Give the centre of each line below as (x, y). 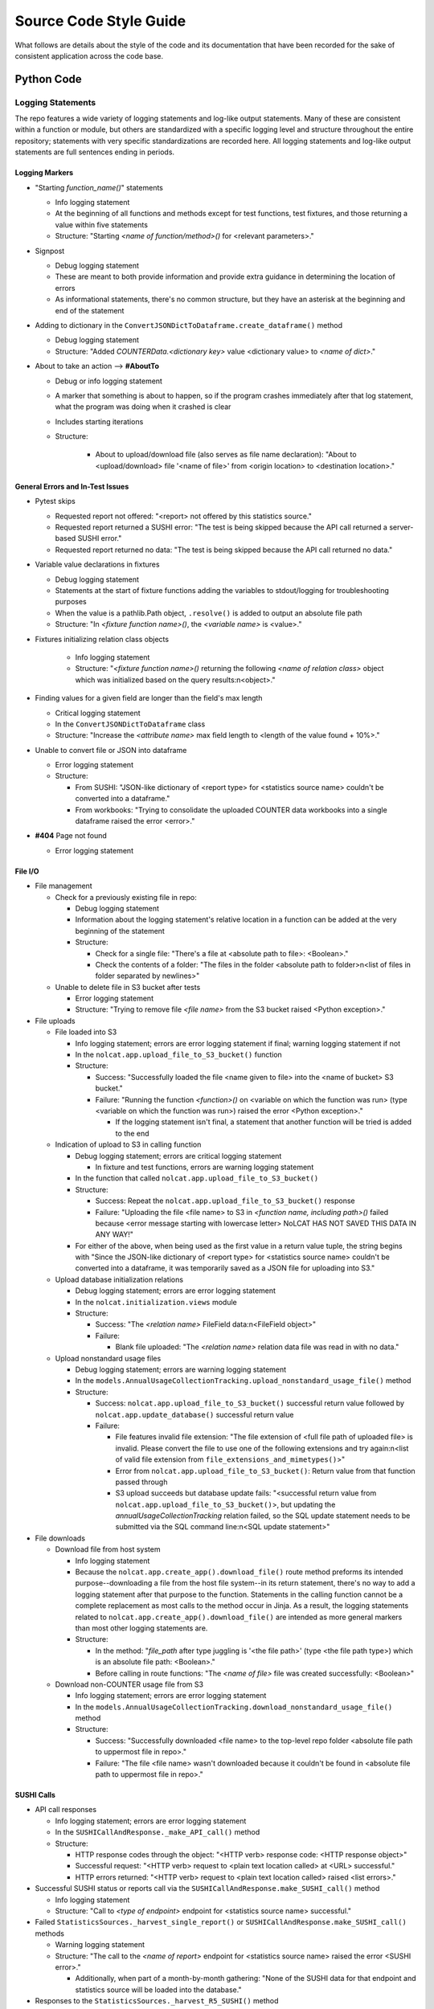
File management (63, 886)
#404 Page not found (71, 836)
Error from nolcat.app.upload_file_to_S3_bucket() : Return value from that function (265, 1471)
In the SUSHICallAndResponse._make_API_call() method (158, 1832)
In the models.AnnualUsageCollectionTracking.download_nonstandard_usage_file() (234, 1707)
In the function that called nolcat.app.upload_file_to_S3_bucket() (197, 1178)
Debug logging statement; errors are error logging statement (176, 1291)
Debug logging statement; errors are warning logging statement (181, 1369)
